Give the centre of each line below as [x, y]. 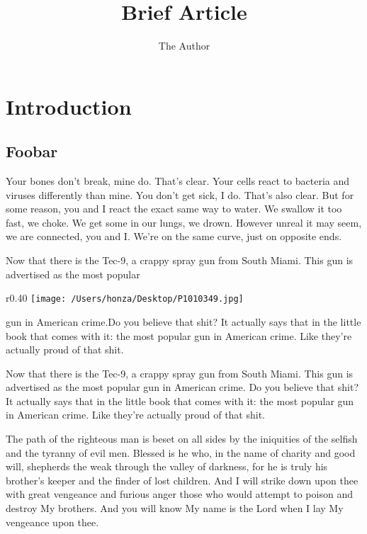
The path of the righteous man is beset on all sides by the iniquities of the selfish [182, 439]
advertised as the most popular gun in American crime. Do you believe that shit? [182, 387]
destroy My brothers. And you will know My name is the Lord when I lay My [175, 508]
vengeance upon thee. [52, 522]
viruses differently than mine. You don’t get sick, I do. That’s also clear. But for [180, 194]
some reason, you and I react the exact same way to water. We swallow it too [174, 209]
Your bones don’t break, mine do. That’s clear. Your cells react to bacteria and [178, 181]
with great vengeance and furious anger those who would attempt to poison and [179, 494]
